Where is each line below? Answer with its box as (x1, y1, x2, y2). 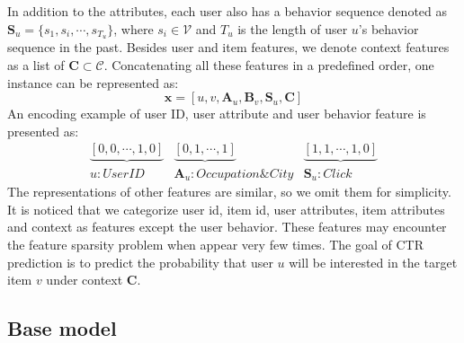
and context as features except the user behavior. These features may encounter (7, 217, 447, 236)
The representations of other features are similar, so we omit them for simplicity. (7, 182, 451, 201)
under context (46, 270, 123, 289)
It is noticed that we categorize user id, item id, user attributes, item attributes (7, 199, 445, 218)
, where (113, 19, 154, 38)
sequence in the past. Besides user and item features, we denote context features (7, 38, 450, 57)
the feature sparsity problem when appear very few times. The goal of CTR (7, 234, 424, 253)
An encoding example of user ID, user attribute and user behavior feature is (7, 104, 426, 123)
